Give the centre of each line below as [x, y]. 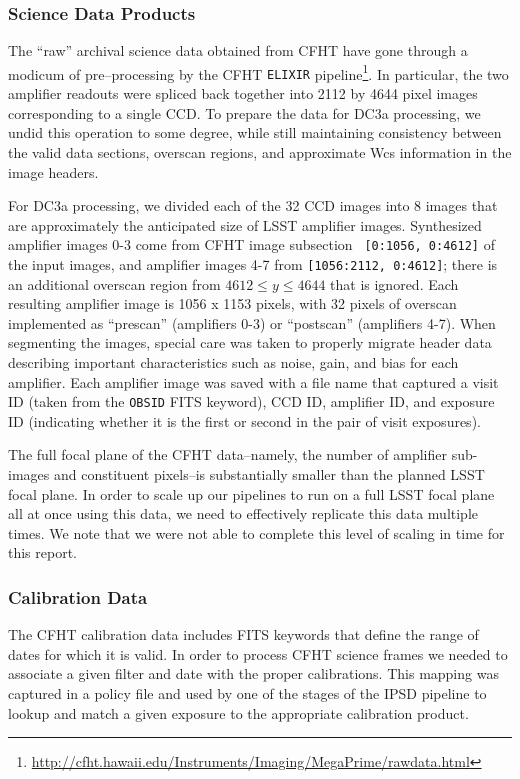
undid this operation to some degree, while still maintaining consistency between [255, 132]
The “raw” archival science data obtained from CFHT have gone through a [238, 50]
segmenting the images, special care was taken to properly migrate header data [250, 342]
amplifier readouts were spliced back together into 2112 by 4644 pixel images [243, 93]
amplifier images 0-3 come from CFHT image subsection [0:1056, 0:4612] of [251, 244]
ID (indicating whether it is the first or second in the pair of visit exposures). [244, 420]
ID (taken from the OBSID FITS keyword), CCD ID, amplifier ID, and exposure [251, 401]
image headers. [53, 171]
